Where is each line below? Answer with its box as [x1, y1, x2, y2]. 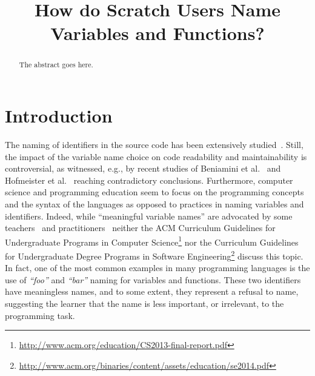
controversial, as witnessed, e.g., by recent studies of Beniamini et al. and [5, 162, 281, 175]
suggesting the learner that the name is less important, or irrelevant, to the [5, 297, 284, 309]
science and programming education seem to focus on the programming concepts [5, 186, 304, 198]
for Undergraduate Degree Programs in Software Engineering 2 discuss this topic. [5, 247, 303, 262]
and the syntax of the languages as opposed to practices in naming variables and [5, 197, 304, 210]
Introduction [5, 103, 113, 128]
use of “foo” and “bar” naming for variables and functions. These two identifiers [5, 273, 301, 286]
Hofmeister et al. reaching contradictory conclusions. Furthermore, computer [5, 173, 293, 186]
